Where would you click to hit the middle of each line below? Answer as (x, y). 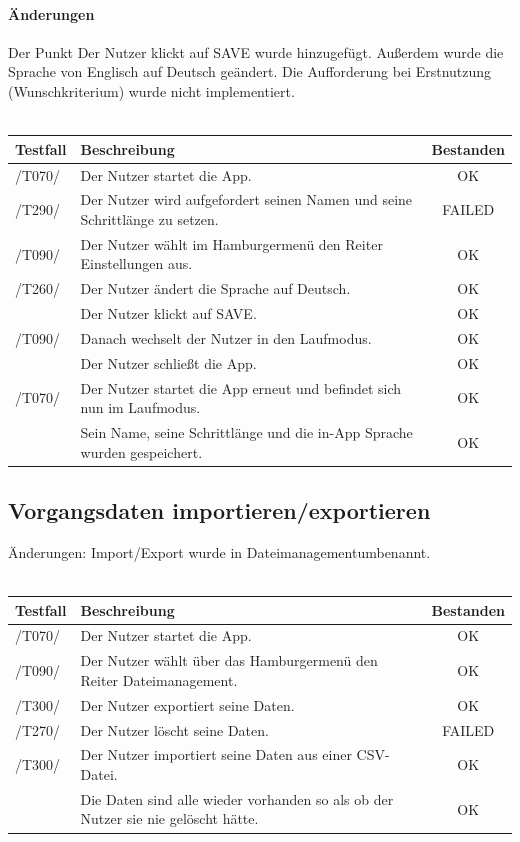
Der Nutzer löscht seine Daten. (174, 729)
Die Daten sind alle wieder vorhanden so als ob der (237, 798)
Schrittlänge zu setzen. (149, 218)
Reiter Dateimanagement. (159, 679)
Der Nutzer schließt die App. (168, 362)
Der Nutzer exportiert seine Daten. (187, 704)
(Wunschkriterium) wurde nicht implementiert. (151, 90)
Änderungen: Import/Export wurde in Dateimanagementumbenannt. (219, 551)
